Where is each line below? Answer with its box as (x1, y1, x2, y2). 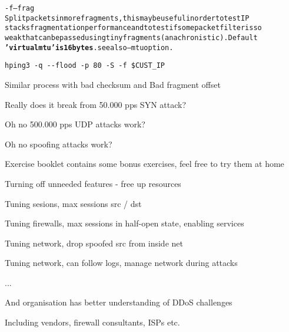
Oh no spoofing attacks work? (5, 137, 112, 150)
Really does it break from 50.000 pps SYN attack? (5, 98, 187, 110)
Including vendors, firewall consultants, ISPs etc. (5, 316, 180, 328)
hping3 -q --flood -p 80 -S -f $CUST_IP (5, 61, 165, 70)
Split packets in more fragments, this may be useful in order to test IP (5, 14, 250, 22)
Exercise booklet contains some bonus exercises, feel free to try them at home (5, 157, 284, 170)
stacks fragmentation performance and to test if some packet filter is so (5, 24, 262, 32)
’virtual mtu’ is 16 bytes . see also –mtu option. (5, 43, 174, 52)
